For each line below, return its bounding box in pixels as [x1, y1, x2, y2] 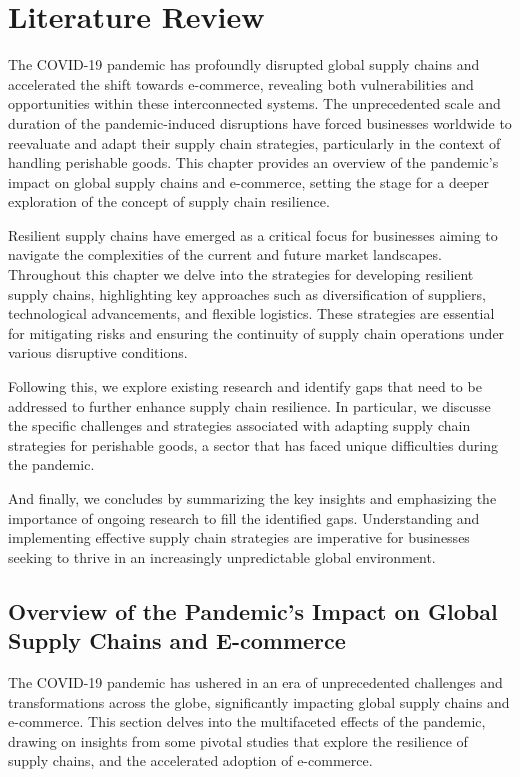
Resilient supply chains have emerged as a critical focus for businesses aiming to [8, 224, 498, 245]
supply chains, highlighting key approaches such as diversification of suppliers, [8, 283, 486, 304]
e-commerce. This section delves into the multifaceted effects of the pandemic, [8, 711, 486, 732]
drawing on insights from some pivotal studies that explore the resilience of [8, 730, 468, 751]
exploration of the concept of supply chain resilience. [8, 191, 330, 212]
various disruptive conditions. [8, 342, 188, 363]
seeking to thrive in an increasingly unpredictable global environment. [8, 546, 436, 567]
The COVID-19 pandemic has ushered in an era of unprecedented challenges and [8, 671, 503, 692]
